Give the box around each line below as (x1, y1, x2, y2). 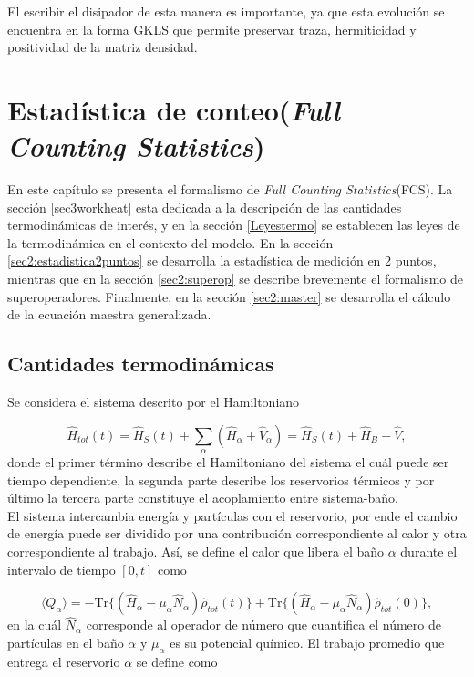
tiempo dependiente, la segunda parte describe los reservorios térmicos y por (7, 470, 435, 489)
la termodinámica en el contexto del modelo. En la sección (7, 233, 334, 252)
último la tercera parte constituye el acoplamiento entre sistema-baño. (7, 488, 398, 507)
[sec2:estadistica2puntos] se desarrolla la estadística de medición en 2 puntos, (7, 251, 437, 270)
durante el (400, 542, 458, 560)
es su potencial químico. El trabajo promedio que (170, 633, 445, 651)
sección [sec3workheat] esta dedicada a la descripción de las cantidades (7, 197, 402, 216)
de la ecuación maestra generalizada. (7, 305, 211, 324)
